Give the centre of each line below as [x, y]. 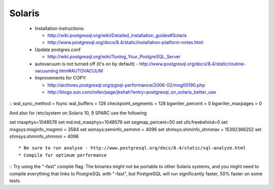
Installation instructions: [60, 28]
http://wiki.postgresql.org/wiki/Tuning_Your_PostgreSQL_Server [114, 57]
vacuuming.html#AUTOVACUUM [69, 70]
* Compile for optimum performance [63, 155]
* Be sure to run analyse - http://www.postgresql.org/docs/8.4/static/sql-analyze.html [132, 148]
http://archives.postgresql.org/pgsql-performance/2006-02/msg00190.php [126, 85]
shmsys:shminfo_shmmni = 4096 [44, 136]
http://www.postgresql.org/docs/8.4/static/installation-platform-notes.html [126, 43]
